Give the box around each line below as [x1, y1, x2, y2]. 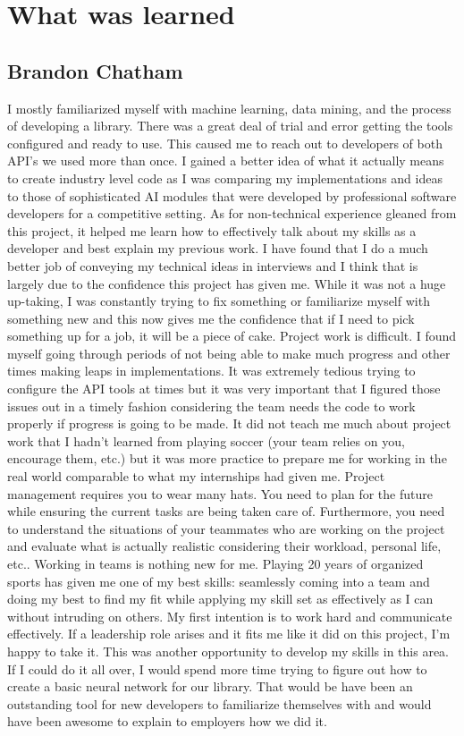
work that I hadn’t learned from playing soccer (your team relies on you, [7, 431, 405, 450]
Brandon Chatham [7, 56, 183, 84]
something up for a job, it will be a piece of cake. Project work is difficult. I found [7, 326, 457, 345]
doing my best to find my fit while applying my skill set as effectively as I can [7, 589, 434, 608]
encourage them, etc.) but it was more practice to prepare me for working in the [7, 449, 447, 468]
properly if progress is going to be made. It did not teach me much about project [7, 414, 451, 433]
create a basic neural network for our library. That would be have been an [7, 677, 413, 696]
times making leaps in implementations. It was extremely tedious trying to [7, 361, 416, 380]
